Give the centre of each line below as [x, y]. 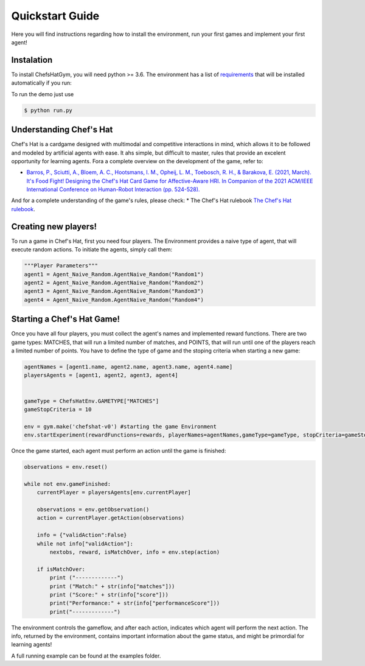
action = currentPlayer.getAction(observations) [111, 518]
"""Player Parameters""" [61, 266]
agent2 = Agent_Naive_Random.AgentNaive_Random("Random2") [114, 282]
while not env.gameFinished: [68, 484]
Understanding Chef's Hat [62, 130]
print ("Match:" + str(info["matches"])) [112, 586]
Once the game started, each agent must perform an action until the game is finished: [119, 451]
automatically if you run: [42, 83]
